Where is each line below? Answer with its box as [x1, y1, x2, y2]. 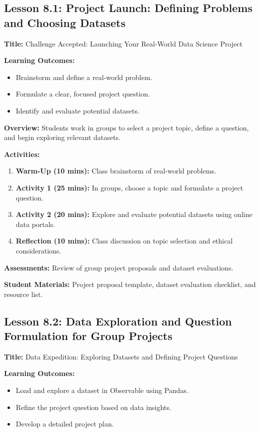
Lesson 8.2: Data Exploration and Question [4, 313, 232, 328]
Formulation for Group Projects [4, 328, 172, 343]
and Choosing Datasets [4, 14, 125, 30]
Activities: [4, 148, 40, 159]
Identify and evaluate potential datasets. [15, 105, 139, 115]
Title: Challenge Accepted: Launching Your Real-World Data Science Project [4, 38, 243, 48]
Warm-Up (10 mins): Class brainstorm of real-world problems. [15, 165, 216, 176]
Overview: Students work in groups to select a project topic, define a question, [4, 122, 249, 132]
